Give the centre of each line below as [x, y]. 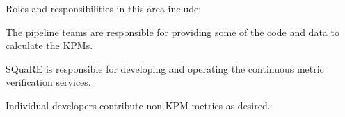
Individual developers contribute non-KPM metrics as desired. [138, 105]
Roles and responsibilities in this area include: [104, 8]
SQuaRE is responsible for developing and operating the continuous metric [165, 68]
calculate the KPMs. [49, 45]
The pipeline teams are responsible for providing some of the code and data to [172, 31]
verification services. [48, 82]
